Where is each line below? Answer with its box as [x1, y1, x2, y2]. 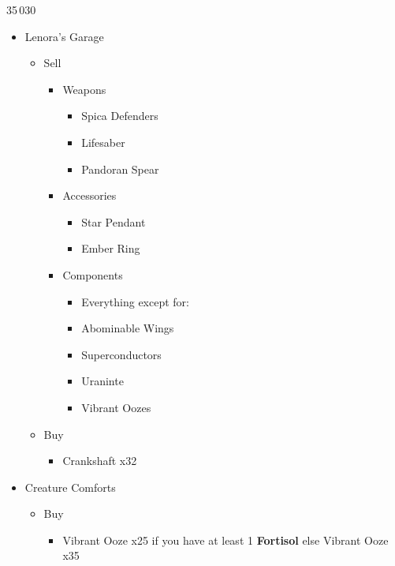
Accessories [62, 187, 117, 204]
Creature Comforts [24, 478, 116, 495]
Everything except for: [81, 293, 189, 309]
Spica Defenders [81, 107, 158, 124]
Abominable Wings [81, 320, 174, 336]
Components [62, 266, 123, 283]
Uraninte [81, 373, 124, 389]
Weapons [62, 81, 106, 97]
